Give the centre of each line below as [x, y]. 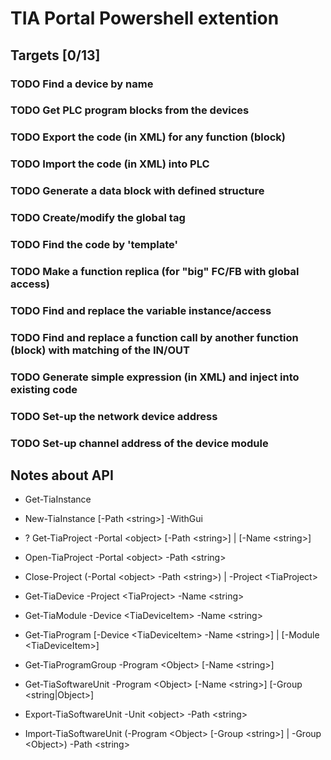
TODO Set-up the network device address [114, 416]
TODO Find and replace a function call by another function [154, 337]
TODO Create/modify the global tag [98, 218]
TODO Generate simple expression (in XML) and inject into [155, 377]
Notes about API [62, 475]
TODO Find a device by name [82, 84]
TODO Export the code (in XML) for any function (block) [148, 137]
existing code [44, 389]
